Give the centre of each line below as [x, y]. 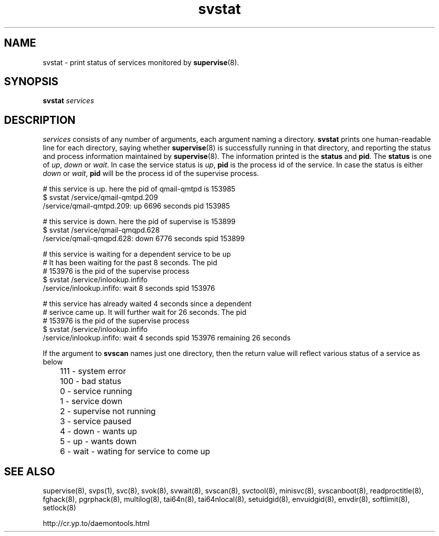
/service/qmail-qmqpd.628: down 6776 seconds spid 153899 [144, 239]
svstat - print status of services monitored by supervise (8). [141, 62]
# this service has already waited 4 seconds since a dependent [147, 304]
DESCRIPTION [40, 120]
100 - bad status [90, 381]
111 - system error [93, 371]
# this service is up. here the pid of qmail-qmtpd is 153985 [139, 189]
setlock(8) [59, 508]
